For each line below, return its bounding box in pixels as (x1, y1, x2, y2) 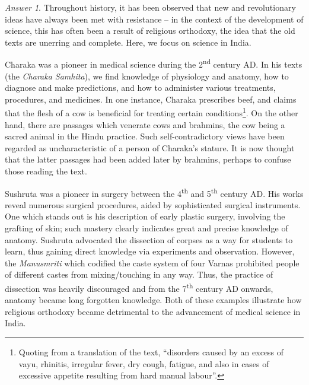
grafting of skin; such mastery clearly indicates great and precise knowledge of (5, 222, 288, 234)
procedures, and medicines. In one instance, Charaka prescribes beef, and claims (5, 93, 297, 105)
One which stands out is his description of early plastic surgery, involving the (5, 210, 285, 222)
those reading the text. (5, 165, 87, 177)
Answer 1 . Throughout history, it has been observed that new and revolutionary (5, 1, 296, 13)
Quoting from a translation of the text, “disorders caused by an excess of (18, 346, 284, 358)
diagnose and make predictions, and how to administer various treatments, (5, 81, 276, 94)
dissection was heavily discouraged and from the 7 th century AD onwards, (5, 281, 273, 294)
